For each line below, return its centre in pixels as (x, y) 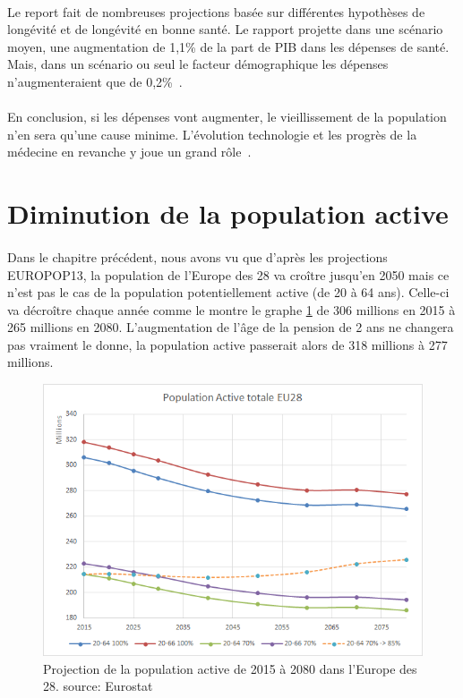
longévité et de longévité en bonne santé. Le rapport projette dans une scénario (225, 29)
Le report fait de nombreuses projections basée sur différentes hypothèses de (216, 11)
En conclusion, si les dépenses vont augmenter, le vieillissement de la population (227, 117)
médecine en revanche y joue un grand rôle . (129, 152)
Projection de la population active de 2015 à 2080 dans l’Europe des (230, 668)
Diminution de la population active (228, 213)
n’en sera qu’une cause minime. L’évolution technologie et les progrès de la (212, 134)
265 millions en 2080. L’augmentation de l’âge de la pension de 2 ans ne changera (231, 327)
